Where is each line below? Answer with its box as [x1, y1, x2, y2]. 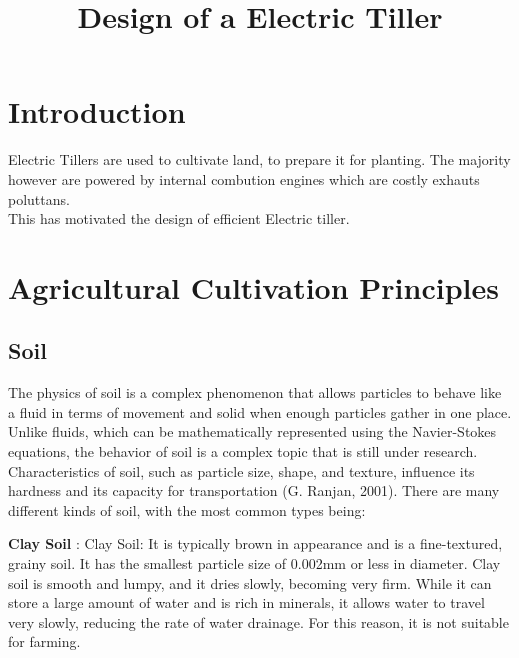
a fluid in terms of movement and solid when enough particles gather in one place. [8, 401, 512, 422]
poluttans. [8, 188, 70, 209]
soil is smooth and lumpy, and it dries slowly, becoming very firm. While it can [8, 572, 492, 593]
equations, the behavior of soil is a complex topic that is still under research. [8, 441, 478, 462]
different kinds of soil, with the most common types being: [8, 499, 366, 520]
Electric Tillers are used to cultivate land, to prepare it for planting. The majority [8, 149, 511, 170]
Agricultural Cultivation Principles [8, 266, 499, 307]
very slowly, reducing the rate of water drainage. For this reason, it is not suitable [8, 611, 509, 632]
